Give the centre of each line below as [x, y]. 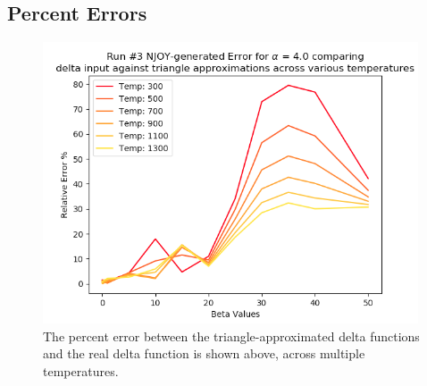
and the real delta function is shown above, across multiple [204, 353]
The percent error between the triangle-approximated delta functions [231, 336]
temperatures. [81, 370]
